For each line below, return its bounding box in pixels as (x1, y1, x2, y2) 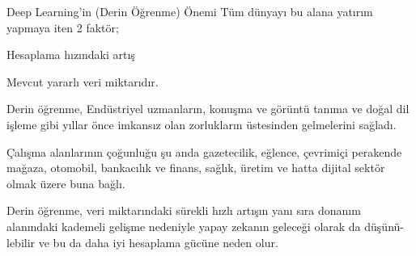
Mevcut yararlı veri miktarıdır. (6, 73, 159, 90)
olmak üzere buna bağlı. (6, 174, 125, 191)
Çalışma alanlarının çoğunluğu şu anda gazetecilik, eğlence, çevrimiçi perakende (6, 143, 402, 160)
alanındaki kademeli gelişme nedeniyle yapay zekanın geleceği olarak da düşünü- (6, 217, 404, 234)
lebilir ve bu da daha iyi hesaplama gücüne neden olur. (6, 233, 278, 250)
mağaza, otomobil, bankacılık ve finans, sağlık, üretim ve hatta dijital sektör (6, 159, 385, 176)
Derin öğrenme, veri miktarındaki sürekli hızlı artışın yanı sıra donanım (6, 202, 361, 219)
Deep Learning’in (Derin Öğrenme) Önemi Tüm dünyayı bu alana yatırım (6, 3, 373, 19)
